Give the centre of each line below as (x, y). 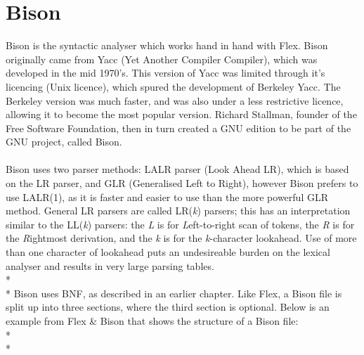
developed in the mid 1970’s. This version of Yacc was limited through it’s (165, 73)
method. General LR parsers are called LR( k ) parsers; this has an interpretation (178, 211)
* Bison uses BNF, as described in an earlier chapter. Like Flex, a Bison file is (174, 293)
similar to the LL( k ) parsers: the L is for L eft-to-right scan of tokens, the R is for (180, 224)
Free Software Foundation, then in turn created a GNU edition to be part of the (178, 128)
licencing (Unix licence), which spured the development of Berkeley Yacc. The (173, 86)
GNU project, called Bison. (64, 142)
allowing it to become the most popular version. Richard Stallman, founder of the (181, 114)
